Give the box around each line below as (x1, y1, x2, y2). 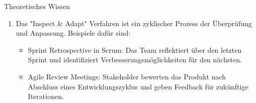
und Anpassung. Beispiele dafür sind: (16, 28, 131, 38)
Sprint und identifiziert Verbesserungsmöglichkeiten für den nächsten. (28, 54, 242, 65)
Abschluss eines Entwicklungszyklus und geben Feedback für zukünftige (28, 81, 248, 91)
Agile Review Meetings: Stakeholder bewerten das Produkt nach (28, 71, 226, 81)
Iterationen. (28, 91, 64, 101)
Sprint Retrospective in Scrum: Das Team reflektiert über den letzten (28, 44, 242, 55)
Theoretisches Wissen (4, 1, 70, 11)
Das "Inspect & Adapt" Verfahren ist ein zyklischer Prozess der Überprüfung (16, 18, 252, 28)
